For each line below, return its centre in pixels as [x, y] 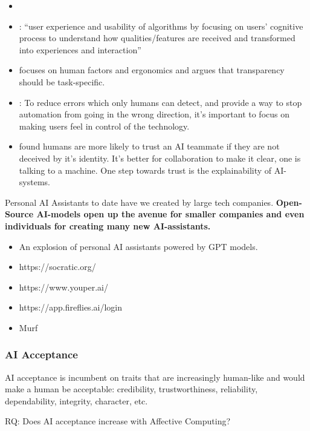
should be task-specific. [62, 81]
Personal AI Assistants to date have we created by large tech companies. [139, 202]
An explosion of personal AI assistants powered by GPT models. [138, 246]
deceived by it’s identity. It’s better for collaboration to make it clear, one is [160, 158]
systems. [34, 182]
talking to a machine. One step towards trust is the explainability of [145, 170]
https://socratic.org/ [57, 267]
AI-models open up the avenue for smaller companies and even [170, 214]
